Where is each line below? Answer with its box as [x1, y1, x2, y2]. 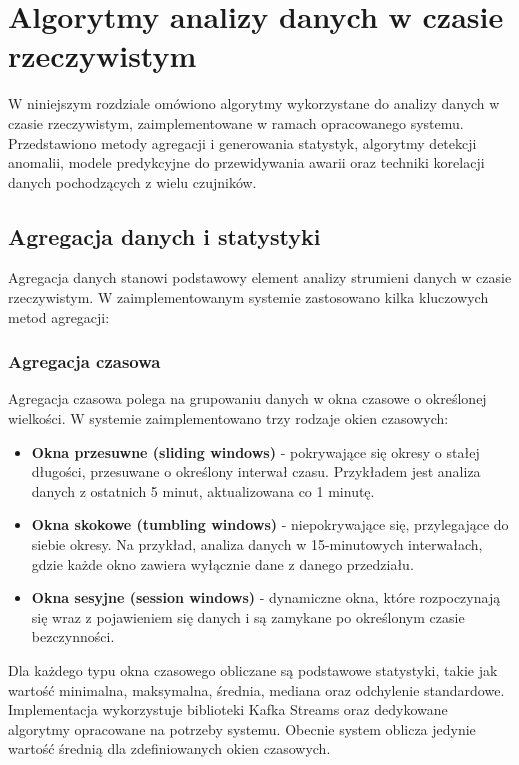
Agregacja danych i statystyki [8, 220, 321, 251]
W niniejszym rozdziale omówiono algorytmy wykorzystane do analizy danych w [8, 93, 500, 114]
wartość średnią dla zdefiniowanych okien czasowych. [8, 738, 331, 759]
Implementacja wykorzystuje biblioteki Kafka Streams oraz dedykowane [8, 699, 448, 720]
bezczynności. [31, 626, 115, 647]
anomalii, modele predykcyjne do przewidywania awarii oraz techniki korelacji [8, 152, 485, 173]
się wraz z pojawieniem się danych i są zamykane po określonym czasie [31, 606, 465, 627]
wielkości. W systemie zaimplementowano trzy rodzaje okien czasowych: [8, 408, 449, 429]
